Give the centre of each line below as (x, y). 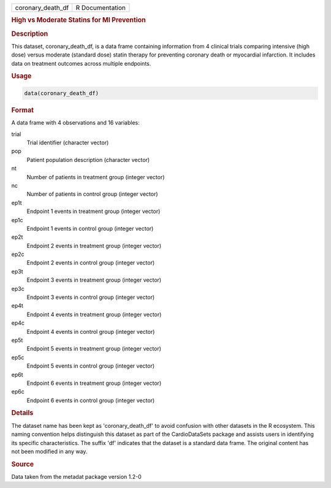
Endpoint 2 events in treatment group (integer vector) (94, 246)
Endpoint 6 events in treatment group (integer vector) (94, 383)
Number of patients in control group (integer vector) (93, 194)
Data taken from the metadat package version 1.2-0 (77, 476)
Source (23, 464)
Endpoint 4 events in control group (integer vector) (91, 331)
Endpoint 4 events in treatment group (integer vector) (94, 314)
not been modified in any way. (49, 451)
